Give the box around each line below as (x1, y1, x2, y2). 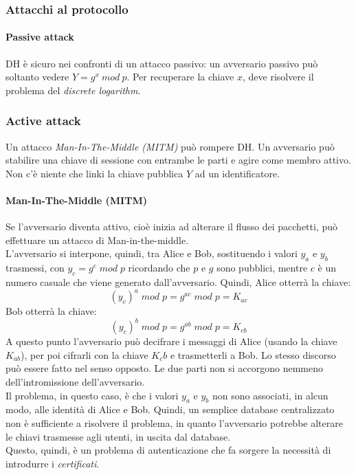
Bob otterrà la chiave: (5, 304, 97, 318)
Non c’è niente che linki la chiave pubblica (5, 166, 183, 180)
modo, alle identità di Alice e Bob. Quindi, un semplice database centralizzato (5, 402, 335, 417)
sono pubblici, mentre (216, 261, 308, 275)
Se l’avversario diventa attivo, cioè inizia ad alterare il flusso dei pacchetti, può (5, 219, 337, 234)
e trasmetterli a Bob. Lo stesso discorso (170, 347, 336, 362)
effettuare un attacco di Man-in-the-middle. (5, 232, 189, 247)
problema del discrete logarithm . (5, 82, 141, 97)
